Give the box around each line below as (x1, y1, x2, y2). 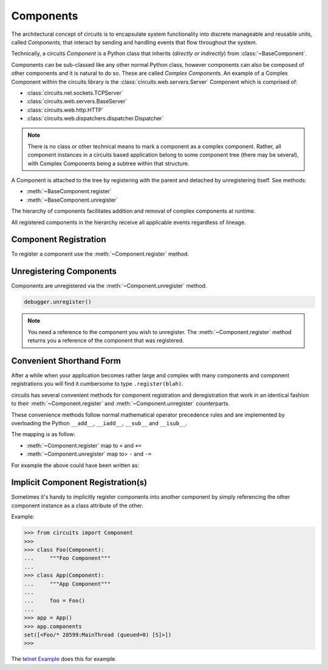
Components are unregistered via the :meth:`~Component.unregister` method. (11, 282, 207, 290)
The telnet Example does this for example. (11, 655, 117, 663)
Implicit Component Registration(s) (11, 477, 148, 488)
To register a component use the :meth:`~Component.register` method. (11, 250, 190, 258)
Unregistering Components (11, 266, 117, 276)
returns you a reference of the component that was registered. (27, 337, 185, 344)
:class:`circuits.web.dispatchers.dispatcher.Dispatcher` (26, 115, 164, 122)
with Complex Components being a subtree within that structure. (27, 160, 190, 167)
